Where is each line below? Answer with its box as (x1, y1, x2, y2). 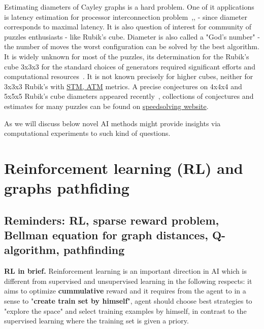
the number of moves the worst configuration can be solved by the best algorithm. (4, 41, 259, 52)
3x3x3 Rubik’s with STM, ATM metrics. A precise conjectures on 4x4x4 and (4, 81, 242, 91)
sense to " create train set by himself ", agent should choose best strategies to (4, 296, 252, 306)
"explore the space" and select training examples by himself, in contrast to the (4, 305, 247, 316)
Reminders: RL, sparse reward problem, (4, 212, 219, 228)
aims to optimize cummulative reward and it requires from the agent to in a (4, 285, 246, 296)
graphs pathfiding (4, 177, 129, 198)
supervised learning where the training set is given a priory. (4, 315, 189, 326)
